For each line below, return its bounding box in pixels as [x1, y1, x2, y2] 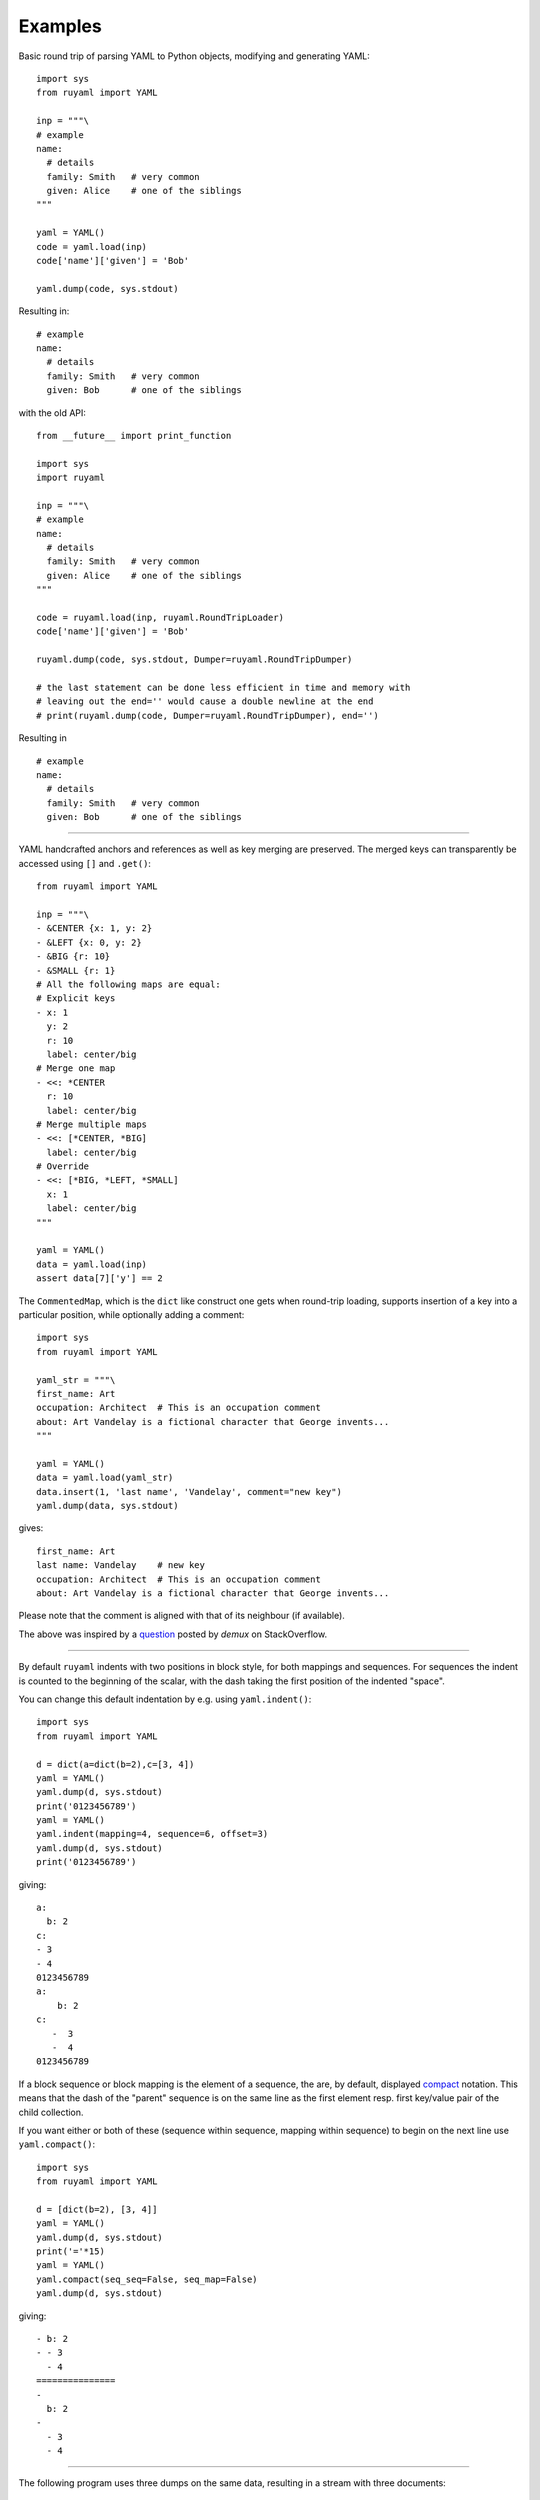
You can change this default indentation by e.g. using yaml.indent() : [18, 1693, 312, 1705]
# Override [36, 1161, 90, 1172]
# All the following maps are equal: [36, 978, 222, 990]
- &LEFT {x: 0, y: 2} [36, 936, 142, 948]
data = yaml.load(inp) [36, 1258, 148, 1270]
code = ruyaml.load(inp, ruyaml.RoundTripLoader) [36, 612, 285, 623]
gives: [18, 1522, 44, 1534]
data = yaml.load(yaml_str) [36, 1472, 174, 1484]
